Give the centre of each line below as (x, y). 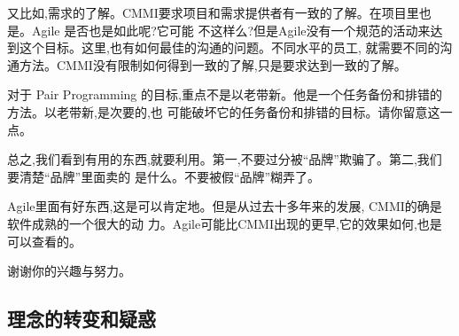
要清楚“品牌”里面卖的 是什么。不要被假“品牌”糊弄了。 (164, 176)
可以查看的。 (44, 241)
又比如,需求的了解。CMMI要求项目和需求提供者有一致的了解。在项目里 (213, 12)
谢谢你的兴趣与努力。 (69, 271)
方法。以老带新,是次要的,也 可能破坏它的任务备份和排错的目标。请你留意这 (224, 111)
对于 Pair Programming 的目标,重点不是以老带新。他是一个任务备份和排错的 (225, 94)
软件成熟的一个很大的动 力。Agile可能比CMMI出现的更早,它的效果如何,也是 (225, 223)
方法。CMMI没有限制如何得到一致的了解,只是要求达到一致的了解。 (213, 64)
